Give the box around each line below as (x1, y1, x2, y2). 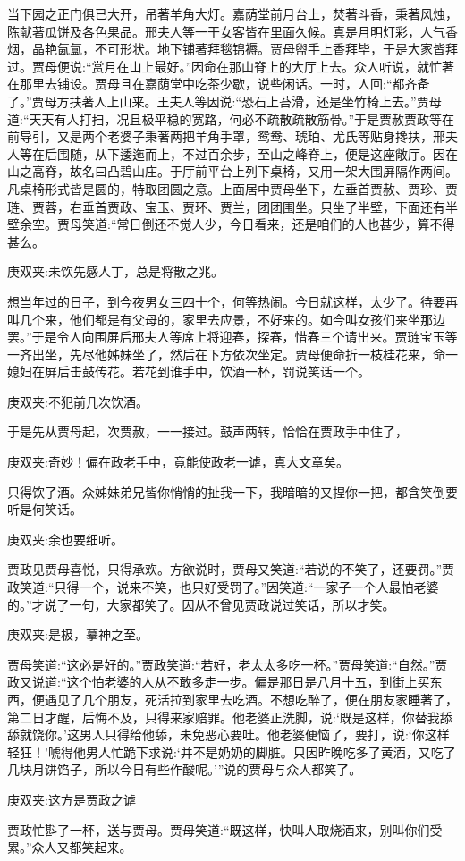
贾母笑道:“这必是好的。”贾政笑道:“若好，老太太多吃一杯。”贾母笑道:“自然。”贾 (7, 654, 448, 673)
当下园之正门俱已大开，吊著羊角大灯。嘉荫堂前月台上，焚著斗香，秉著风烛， (7, 4, 458, 22)
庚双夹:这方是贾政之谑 (7, 789, 136, 808)
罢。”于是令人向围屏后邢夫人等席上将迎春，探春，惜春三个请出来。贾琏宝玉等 (7, 327, 458, 346)
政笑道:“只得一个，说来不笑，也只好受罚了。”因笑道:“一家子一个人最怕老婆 (7, 578, 439, 596)
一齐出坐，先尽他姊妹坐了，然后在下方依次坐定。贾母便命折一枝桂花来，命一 (7, 344, 458, 363)
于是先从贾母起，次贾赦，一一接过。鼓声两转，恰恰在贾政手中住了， (7, 422, 408, 441)
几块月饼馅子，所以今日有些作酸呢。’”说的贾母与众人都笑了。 (7, 760, 362, 779)
